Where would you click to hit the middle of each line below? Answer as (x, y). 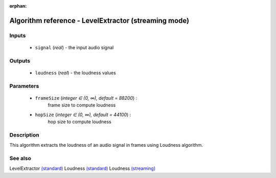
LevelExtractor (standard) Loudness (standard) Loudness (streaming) (83, 168)
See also (20, 158)
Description (24, 135)
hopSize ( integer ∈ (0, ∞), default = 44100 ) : (83, 115)
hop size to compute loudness (80, 122)
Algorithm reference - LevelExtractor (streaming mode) (99, 20)
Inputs (18, 35)
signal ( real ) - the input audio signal (74, 47)
